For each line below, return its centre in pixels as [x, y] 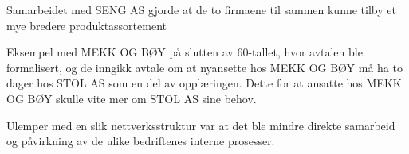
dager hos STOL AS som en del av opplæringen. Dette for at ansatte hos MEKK [204, 83]
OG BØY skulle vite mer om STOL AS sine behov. [132, 98]
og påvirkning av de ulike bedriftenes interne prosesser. [141, 141]
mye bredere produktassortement [87, 25]
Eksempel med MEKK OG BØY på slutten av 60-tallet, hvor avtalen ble [185, 52]
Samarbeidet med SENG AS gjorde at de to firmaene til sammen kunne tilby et [201, 10]
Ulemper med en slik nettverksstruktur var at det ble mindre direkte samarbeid [201, 125]
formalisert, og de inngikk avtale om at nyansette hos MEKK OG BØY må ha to [204, 67]
